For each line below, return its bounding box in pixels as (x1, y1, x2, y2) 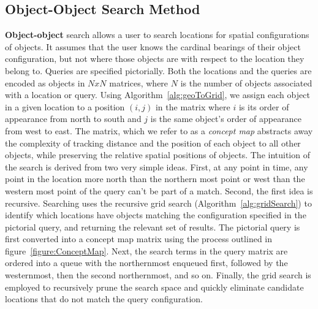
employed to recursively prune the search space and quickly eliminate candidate (5, 280, 304, 293)
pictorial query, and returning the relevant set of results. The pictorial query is (5, 220, 300, 233)
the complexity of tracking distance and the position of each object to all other (5, 136, 301, 149)
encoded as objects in (5, 76, 85, 89)
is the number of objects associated (180, 76, 312, 89)
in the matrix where (155, 100, 230, 113)
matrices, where (109, 76, 168, 89)
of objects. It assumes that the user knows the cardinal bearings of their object (5, 40, 301, 53)
